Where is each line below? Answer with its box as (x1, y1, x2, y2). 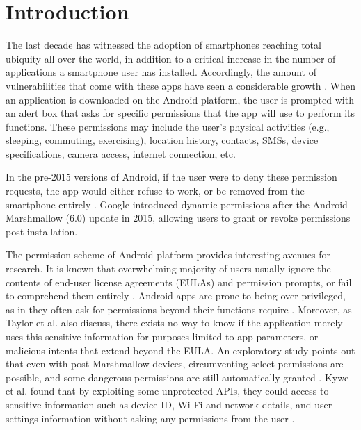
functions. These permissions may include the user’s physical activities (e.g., (6, 119, 330, 133)
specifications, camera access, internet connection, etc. (6, 146, 236, 160)
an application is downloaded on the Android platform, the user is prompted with (6, 92, 354, 106)
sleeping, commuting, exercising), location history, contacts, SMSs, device (6, 133, 319, 147)
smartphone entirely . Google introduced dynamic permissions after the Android (6, 197, 348, 211)
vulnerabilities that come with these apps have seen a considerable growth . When (6, 78, 355, 92)
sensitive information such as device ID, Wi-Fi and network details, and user (6, 397, 332, 411)
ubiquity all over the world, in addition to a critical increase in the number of (6, 51, 336, 65)
